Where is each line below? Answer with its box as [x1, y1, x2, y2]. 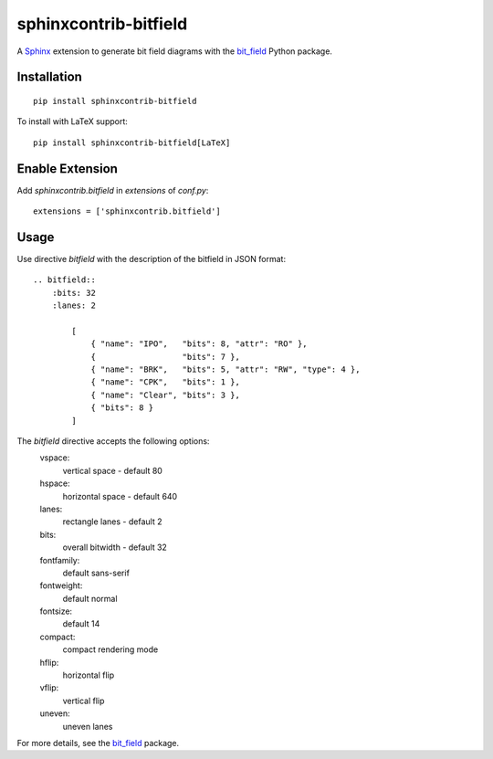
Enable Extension [16, 161, 119, 176]
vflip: [39, 682, 59, 693]
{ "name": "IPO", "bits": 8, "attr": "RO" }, [90, 339, 308, 349]
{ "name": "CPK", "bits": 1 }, [90, 377, 241, 387]
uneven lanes [62, 721, 113, 732]
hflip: [39, 657, 59, 668]
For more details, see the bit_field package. [16, 738, 180, 748]
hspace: [39, 478, 70, 489]
